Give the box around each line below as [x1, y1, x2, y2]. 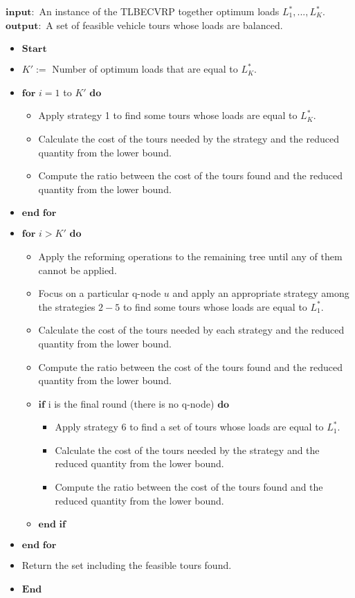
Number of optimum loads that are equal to [52, 62, 238, 76]
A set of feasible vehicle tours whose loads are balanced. [46, 17, 283, 32]
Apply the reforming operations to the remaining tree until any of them [38, 248, 343, 263]
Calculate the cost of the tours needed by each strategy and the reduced [38, 323, 345, 337]
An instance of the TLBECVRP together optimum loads [39, 4, 280, 18]
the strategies [38, 299, 95, 314]
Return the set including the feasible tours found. [21, 558, 232, 572]
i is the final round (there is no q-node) [48, 396, 215, 410]
